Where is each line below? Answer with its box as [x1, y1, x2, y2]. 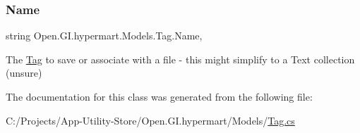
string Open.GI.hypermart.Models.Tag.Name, [6, 28, 203, 43]
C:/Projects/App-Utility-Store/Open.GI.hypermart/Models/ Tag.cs [6, 113, 295, 127]
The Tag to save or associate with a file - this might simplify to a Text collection [6, 51, 355, 66]
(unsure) [6, 65, 42, 80]
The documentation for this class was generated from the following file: [6, 89, 313, 103]
